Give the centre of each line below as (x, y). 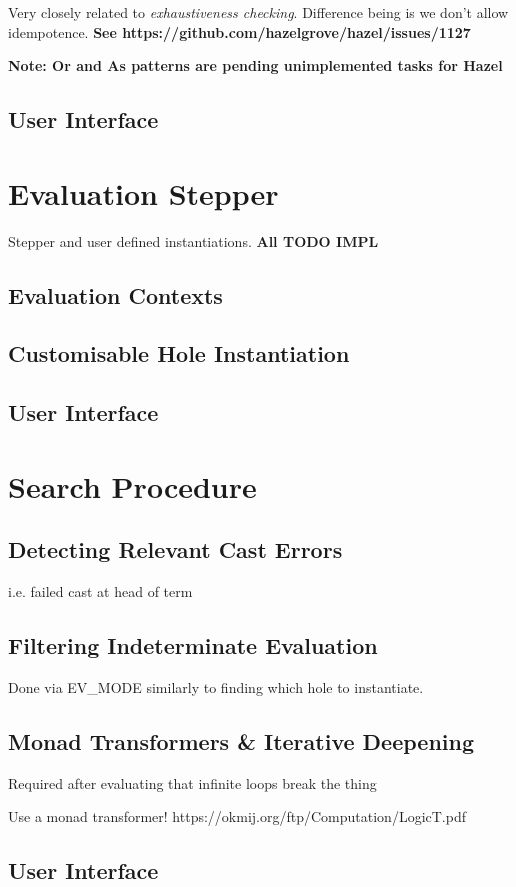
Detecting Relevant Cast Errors (175, 549)
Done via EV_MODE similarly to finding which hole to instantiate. (216, 687)
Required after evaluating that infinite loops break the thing (192, 782)
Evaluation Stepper (143, 192)
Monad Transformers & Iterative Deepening (241, 740)
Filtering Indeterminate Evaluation (193, 645)
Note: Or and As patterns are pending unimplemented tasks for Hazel (255, 65)
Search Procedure (132, 485)
